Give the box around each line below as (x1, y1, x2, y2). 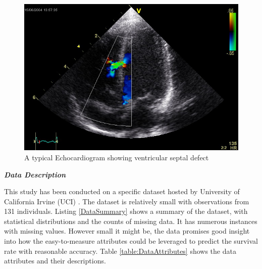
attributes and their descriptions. (4, 255, 106, 266)
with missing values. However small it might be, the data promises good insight (4, 226, 250, 236)
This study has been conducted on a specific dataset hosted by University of (4, 186, 240, 197)
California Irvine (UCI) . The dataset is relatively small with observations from (4, 196, 249, 206)
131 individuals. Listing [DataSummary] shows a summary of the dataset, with (4, 206, 248, 216)
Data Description (4, 169, 66, 180)
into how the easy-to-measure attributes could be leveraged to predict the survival (4, 236, 258, 246)
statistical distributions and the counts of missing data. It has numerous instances (4, 215, 257, 226)
